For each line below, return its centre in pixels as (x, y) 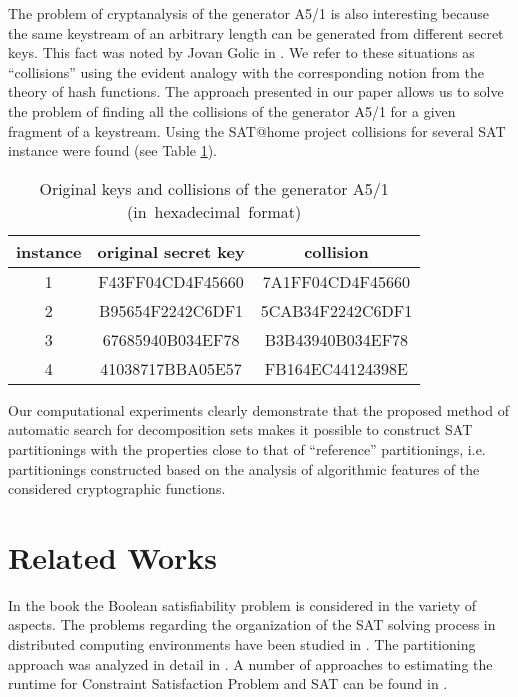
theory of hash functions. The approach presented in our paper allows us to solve (256, 91)
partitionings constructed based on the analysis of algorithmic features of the (244, 468)
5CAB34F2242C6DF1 (336, 310)
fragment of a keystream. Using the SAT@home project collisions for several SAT (257, 130)
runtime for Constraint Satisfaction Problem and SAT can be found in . (228, 683)
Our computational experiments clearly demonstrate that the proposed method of (258, 409)
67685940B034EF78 (171, 339)
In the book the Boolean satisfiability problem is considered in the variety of (242, 604)
